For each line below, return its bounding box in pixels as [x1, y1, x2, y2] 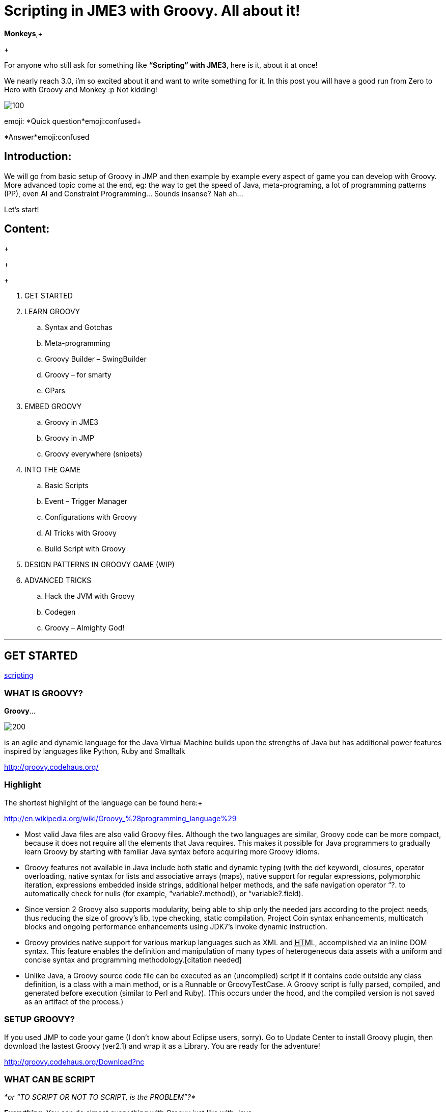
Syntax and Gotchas [45, 323, 113, 332]
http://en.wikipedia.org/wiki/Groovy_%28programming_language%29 [4, 814, 237, 823]
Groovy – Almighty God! [45, 623, 125, 633]
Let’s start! [4, 205, 39, 214]
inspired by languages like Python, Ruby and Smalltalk [4, 747, 185, 756]
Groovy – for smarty [45, 370, 111, 380]
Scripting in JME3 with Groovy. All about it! [4, 2, 300, 19]
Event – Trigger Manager [45, 497, 128, 506]
